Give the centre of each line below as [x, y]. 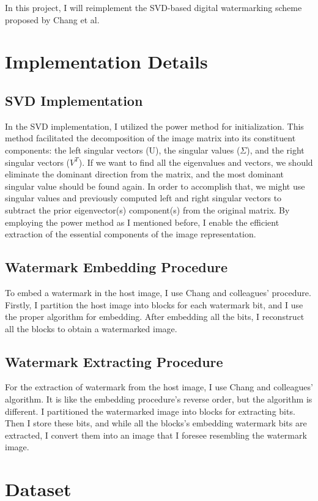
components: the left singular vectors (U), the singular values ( [123, 150]
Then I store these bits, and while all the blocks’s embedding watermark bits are [156, 423]
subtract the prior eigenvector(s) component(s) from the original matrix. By [147, 210]
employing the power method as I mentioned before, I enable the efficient [142, 222]
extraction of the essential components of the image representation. [131, 234]
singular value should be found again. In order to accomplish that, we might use [155, 186]
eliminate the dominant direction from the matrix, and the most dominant [144, 174]
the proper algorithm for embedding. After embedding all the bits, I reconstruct [155, 317]
